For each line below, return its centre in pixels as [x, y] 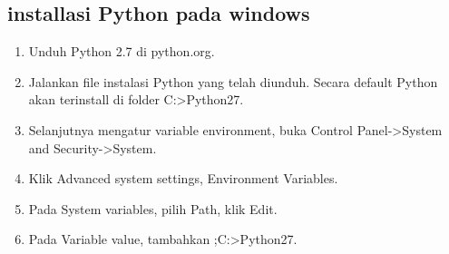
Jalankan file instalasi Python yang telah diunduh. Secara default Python [233, 81]
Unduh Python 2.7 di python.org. [122, 51]
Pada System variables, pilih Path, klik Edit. [153, 208]
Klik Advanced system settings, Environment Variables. [183, 178]
